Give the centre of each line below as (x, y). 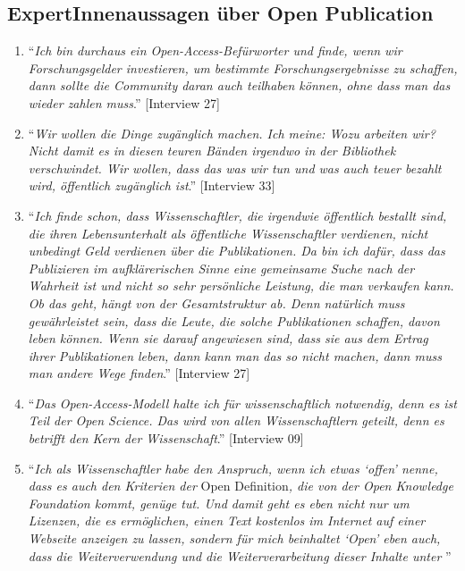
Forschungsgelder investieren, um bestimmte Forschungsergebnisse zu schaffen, (243, 67)
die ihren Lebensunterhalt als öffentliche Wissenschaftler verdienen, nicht (228, 233)
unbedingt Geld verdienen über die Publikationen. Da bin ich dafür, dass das (237, 251)
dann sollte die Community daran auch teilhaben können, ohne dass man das (239, 85)
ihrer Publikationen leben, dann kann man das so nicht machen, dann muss (235, 355)
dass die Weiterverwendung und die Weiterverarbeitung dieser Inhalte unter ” (240, 555)
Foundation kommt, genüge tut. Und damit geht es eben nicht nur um (219, 503)
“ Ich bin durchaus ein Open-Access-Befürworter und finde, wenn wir (215, 50)
